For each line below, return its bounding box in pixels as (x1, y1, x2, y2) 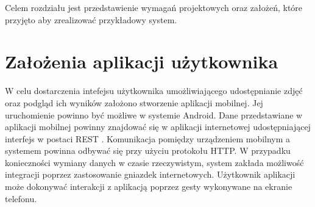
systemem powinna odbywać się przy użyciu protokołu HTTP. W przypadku (5, 144, 291, 157)
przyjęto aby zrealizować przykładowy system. (5, 13, 177, 26)
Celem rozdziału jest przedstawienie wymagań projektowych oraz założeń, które (5, 1, 303, 13)
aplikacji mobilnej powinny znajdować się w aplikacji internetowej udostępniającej (5, 120, 311, 133)
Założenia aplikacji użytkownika (5, 49, 278, 74)
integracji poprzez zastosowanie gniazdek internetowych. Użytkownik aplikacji (5, 168, 296, 181)
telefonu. (5, 192, 37, 205)
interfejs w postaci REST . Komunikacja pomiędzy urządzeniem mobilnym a (5, 132, 291, 145)
